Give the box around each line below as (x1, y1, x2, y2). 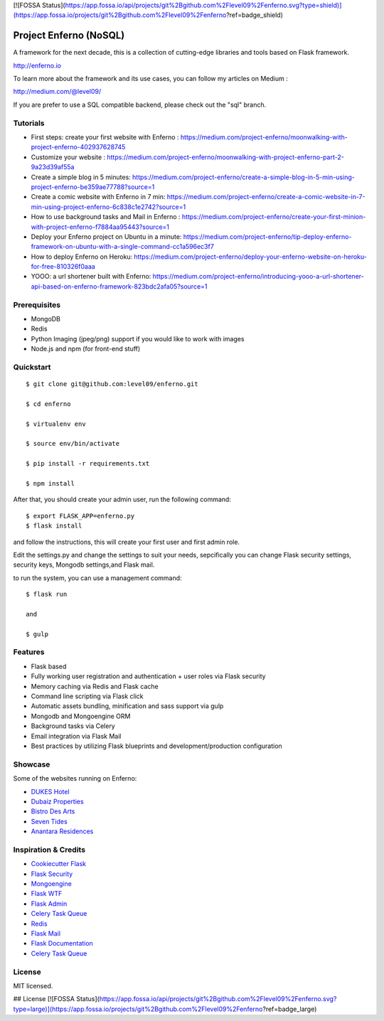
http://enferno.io (13, 61, 62, 70)
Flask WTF (31, 889, 63, 898)
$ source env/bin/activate (26, 439, 120, 448)
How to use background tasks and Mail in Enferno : (31, 213, 181, 221)
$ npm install (26, 480, 75, 488)
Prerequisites (13, 299, 60, 309)
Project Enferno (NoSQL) (13, 29, 125, 42)
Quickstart (13, 362, 51, 372)
